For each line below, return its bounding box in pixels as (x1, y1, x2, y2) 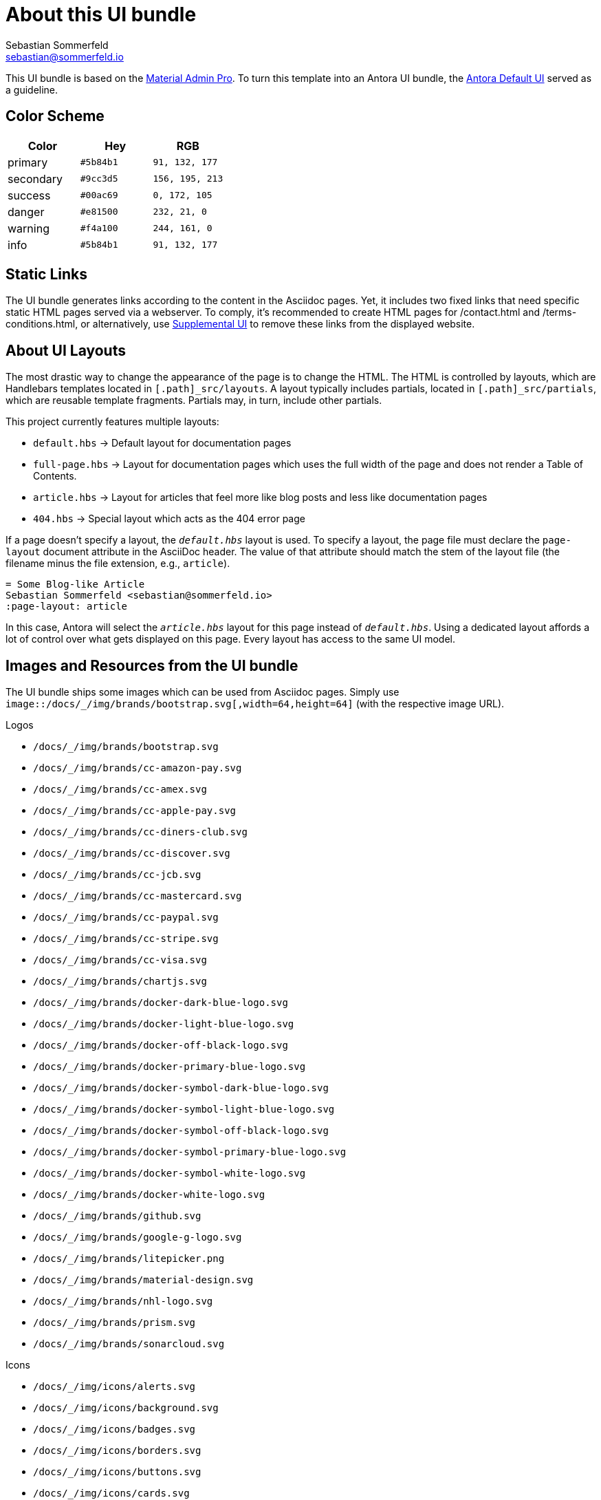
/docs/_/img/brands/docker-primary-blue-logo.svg (33, 1061, 306, 1073)
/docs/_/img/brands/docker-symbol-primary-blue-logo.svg (33, 1146, 347, 1158)
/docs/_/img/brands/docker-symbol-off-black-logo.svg (33, 1125, 329, 1137)
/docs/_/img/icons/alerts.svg (33, 1381, 196, 1393)
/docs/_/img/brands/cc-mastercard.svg (33, 890, 242, 902)
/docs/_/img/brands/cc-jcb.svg (33, 869, 201, 881)
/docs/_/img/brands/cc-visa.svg (33, 954, 207, 966)
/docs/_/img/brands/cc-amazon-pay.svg (33, 762, 242, 774)
